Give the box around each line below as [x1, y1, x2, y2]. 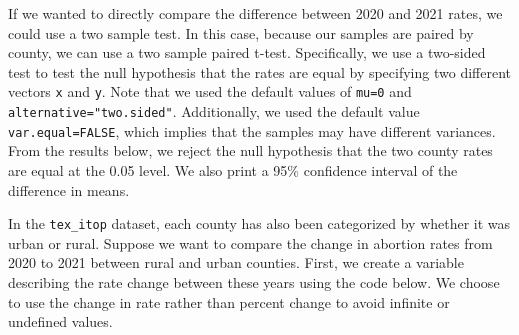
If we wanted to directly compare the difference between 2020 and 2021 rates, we [8, 3, 503, 23]
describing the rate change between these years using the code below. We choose [8, 271, 500, 292]
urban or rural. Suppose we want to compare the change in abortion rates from [8, 232, 493, 253]
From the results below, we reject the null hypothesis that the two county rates [8, 140, 493, 161]
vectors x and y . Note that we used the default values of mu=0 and [8, 81, 412, 102]
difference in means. [8, 179, 130, 200]
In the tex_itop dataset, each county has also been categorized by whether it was [8, 213, 511, 234]
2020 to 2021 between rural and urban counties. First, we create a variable [8, 252, 464, 273]
